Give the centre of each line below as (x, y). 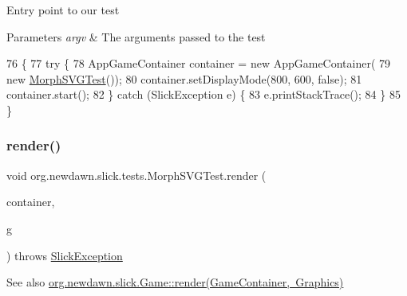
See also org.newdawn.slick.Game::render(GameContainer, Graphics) (175, 282)
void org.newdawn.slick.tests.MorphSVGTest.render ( (136, 175)
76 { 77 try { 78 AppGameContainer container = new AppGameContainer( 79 (199, 63)
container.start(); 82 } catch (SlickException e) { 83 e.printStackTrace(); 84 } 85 (203, 94)
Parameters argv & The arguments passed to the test (136, 36)
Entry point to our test (63, 10)
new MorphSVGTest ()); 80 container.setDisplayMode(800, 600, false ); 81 (184, 78)
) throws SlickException (65, 255)
